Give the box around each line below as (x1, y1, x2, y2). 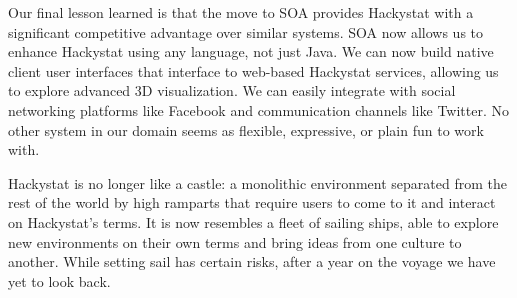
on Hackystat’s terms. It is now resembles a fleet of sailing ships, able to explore (8, 211, 499, 232)
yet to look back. (8, 270, 111, 291)
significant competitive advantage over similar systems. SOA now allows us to (8, 21, 484, 42)
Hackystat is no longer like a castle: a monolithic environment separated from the (8, 172, 507, 193)
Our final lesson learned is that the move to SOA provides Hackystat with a (8, 2, 474, 22)
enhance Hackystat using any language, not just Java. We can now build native (8, 41, 494, 62)
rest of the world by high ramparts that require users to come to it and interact (8, 192, 496, 213)
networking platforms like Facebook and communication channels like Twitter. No (8, 99, 509, 120)
